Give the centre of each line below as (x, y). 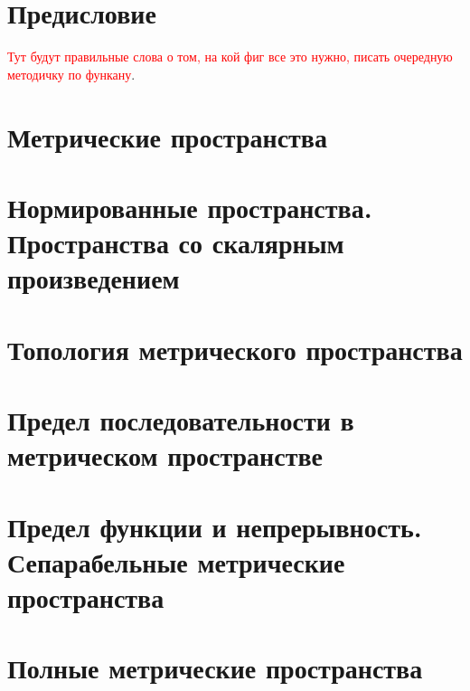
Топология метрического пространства (235, 349)
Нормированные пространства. (190, 207)
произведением (94, 278)
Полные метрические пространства (215, 668)
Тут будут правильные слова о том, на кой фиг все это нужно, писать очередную (230, 57)
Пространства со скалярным (176, 243)
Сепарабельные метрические (176, 561)
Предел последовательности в (181, 420)
